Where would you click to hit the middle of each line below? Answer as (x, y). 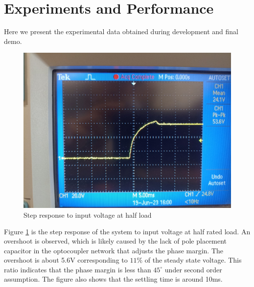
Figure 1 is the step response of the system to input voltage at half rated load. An (127, 231)
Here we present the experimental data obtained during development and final (121, 31)
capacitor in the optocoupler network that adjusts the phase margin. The (114, 250)
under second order (193, 269)
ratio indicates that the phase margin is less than (78, 269)
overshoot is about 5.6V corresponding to (66, 260)
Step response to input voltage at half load (88, 215)
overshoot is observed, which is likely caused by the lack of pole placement (115, 241)
